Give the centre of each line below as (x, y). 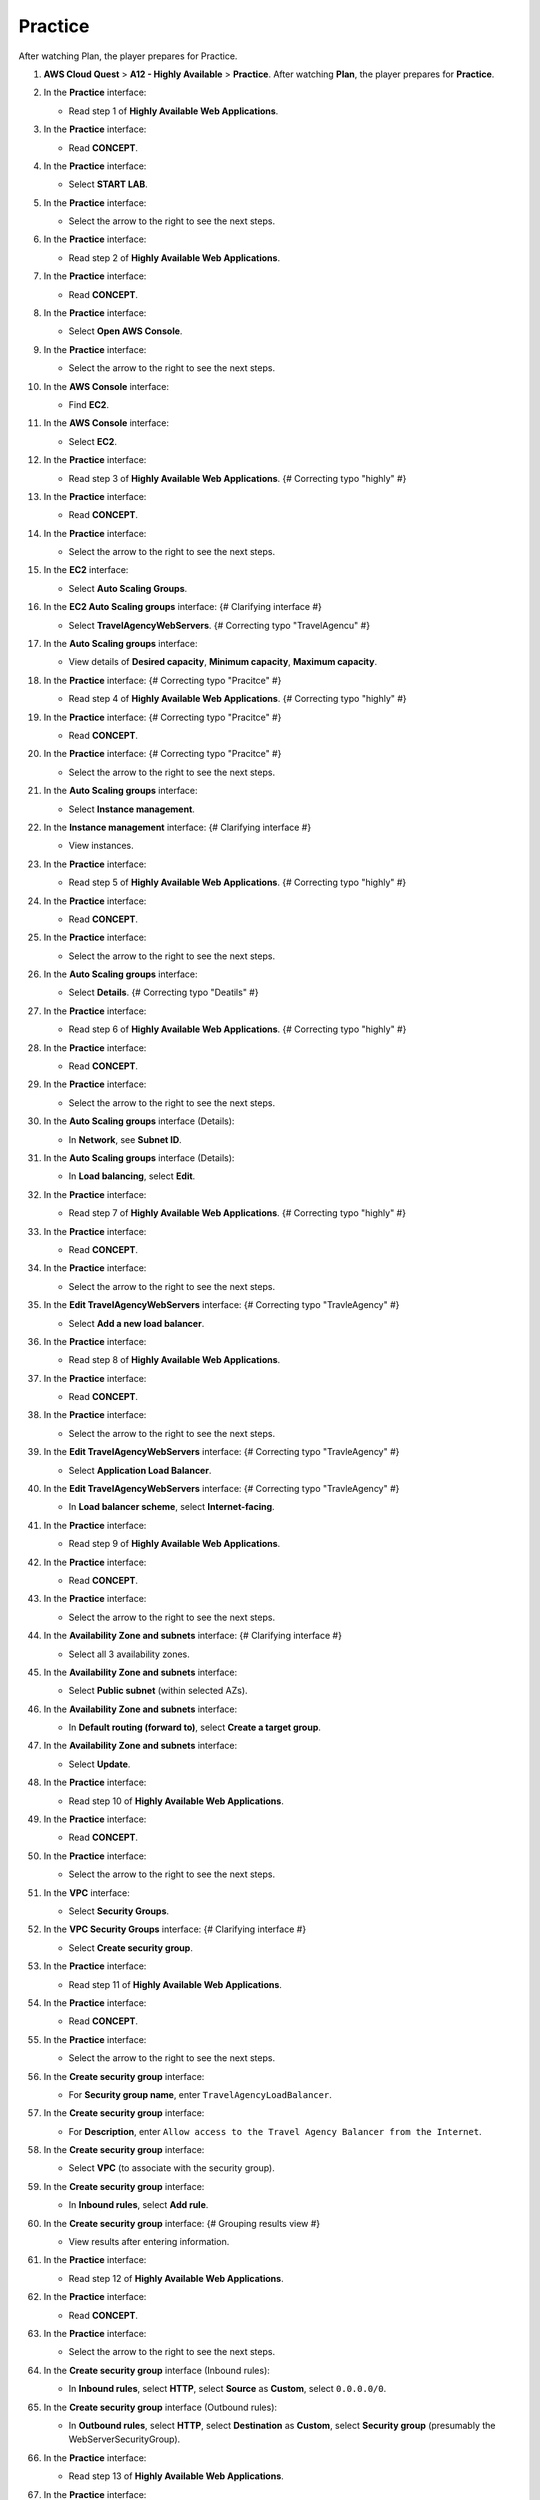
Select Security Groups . (119, 1911)
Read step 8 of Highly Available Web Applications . (174, 1360)
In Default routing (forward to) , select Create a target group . (195, 1727)
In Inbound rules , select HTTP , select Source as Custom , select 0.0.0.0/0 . (227, 2389)
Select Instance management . (131, 809)
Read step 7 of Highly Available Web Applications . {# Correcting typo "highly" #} (237, 1213)
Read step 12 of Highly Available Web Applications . (176, 2278)
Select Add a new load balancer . (136, 1323)
